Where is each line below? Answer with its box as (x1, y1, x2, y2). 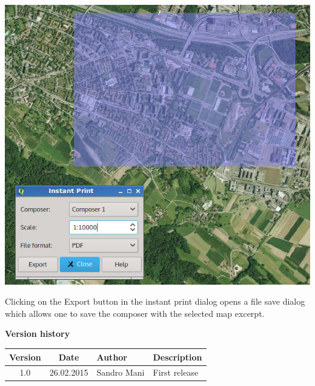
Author (96, 350, 128, 363)
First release (153, 366, 199, 379)
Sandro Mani (96, 366, 145, 379)
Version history (5, 327, 70, 340)
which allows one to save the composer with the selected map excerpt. (5, 306, 265, 319)
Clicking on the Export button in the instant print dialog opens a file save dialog (5, 295, 305, 308)
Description (153, 350, 202, 363)
